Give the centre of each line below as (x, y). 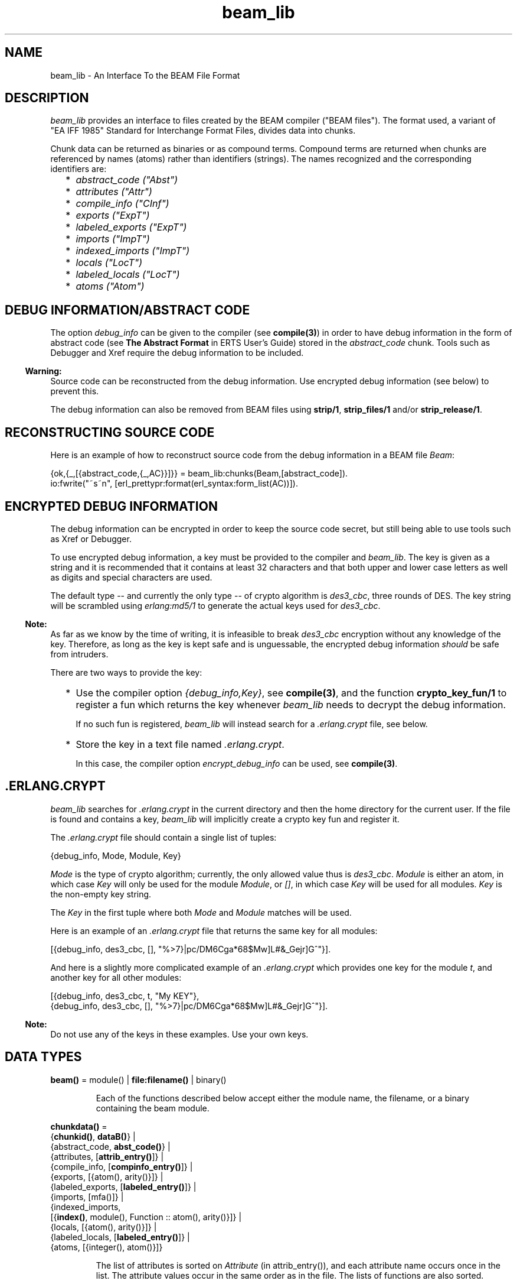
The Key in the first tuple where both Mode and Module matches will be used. (201, 912)
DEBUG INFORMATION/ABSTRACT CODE (127, 310)
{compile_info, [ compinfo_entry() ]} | (122, 1166)
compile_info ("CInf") (122, 204)
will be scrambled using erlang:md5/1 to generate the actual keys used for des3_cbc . (215, 605)
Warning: (43, 371)
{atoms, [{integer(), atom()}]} (107, 1247)
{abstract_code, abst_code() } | (110, 1146)
